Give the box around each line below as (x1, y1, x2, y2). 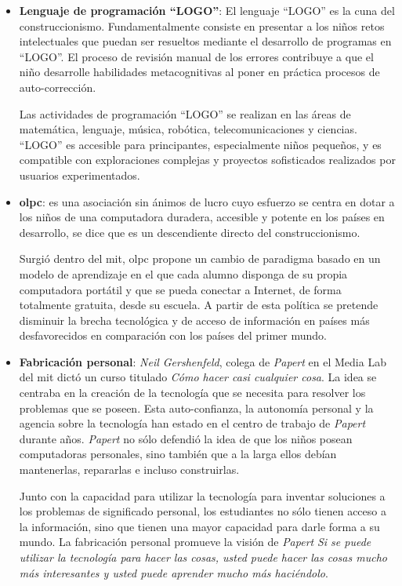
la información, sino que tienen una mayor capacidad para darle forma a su (19, 518, 380, 534)
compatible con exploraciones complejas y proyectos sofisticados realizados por (19, 151, 396, 168)
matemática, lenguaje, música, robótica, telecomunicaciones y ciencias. (19, 121, 357, 137)
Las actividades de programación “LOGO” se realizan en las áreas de (19, 105, 351, 122)
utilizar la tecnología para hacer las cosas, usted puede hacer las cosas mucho (19, 549, 387, 565)
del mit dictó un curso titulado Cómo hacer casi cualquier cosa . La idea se (19, 369, 377, 385)
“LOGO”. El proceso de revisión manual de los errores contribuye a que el (19, 48, 374, 64)
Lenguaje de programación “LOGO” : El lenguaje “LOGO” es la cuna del (19, 2, 395, 18)
